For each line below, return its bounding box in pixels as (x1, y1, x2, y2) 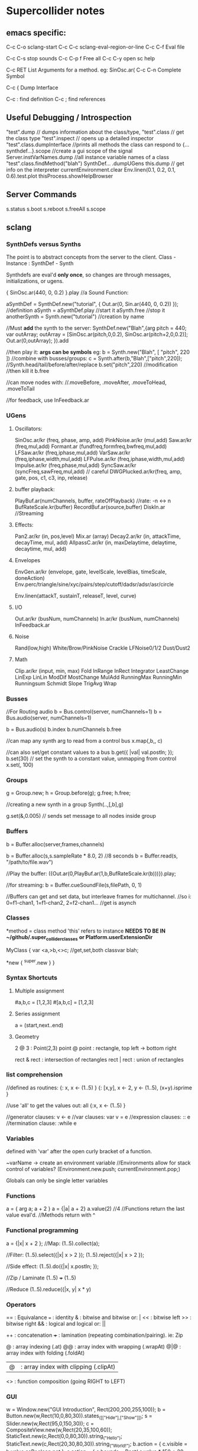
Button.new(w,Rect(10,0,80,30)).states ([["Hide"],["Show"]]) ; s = (6, 1413, 152, 1421)
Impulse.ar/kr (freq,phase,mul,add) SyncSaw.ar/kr (14, 462, 137, 469)
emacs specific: (6, 28, 67, 38)
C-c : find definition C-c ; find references (6, 96, 106, 102)
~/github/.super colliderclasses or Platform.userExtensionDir (6, 933, 153, 942)
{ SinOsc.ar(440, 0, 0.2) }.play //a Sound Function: (6, 289, 129, 296)
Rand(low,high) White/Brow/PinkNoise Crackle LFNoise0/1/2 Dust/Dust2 (14, 644, 191, 652)
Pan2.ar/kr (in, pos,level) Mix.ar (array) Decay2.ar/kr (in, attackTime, (14, 533, 181, 540)
